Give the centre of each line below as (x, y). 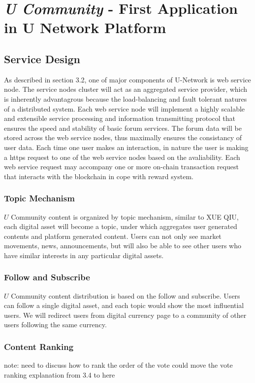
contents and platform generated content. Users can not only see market (113, 236)
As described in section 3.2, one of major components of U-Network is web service (127, 79)
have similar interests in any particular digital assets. (84, 255)
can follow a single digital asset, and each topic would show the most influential (124, 305)
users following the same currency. (55, 325)
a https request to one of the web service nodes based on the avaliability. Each (122, 157)
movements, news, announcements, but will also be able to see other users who (123, 246)
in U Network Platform (85, 27)
